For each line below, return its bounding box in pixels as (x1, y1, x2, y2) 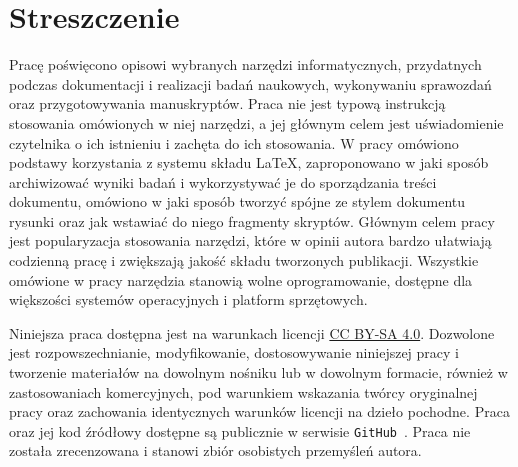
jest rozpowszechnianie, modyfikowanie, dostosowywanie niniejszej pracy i (9, 342, 460, 363)
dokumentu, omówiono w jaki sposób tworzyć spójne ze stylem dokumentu (9, 191, 466, 212)
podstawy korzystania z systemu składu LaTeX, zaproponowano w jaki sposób (9, 152, 489, 173)
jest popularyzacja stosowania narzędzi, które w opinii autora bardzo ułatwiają (9, 230, 492, 251)
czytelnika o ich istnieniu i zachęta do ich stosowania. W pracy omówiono (9, 132, 459, 153)
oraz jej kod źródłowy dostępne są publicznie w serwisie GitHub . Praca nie (9, 420, 471, 441)
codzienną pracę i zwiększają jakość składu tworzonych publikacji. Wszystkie (9, 250, 479, 271)
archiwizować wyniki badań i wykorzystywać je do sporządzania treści (9, 171, 437, 192)
